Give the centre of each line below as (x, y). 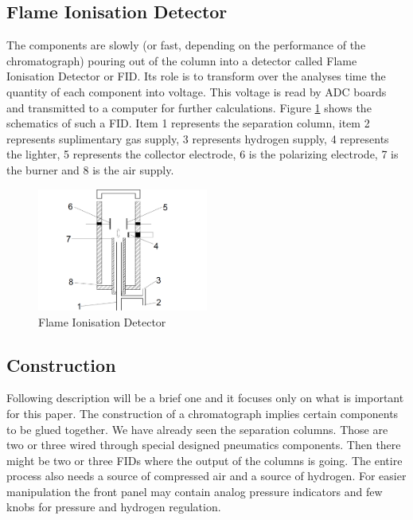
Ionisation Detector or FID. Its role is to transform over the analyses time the (196, 76)
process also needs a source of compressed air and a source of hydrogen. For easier (206, 476)
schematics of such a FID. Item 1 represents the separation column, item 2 (188, 123)
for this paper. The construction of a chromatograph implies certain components (203, 413)
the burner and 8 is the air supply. (90, 169)
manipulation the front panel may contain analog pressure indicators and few (195, 491)
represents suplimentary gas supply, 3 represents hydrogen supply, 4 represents (198, 138)
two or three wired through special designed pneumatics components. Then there (204, 445)
